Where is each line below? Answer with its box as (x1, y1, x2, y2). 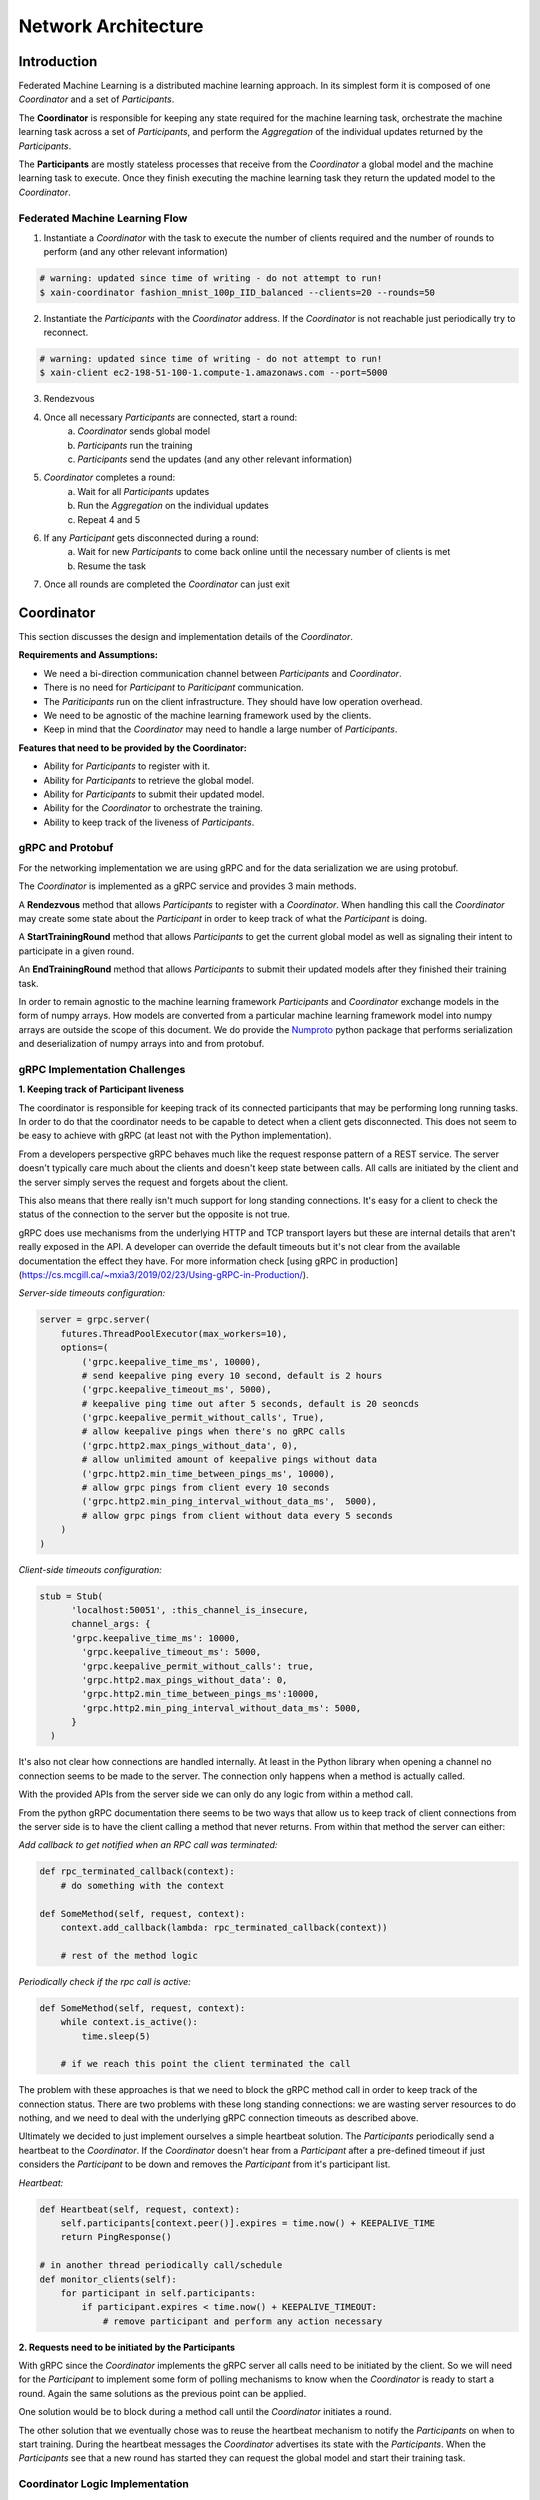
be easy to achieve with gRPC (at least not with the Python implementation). (18, 1130, 332, 1142)
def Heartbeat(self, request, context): (39, 2203, 240, 2215)
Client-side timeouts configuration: (18, 1563, 162, 1575)
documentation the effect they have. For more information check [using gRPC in (18, 1255, 348, 1267)
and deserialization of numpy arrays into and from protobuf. (18, 1038, 265, 1050)
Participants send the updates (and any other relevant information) (77, 453, 353, 465)
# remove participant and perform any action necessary (102, 2315, 383, 2327)
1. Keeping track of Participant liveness (18, 1083, 185, 1095)
